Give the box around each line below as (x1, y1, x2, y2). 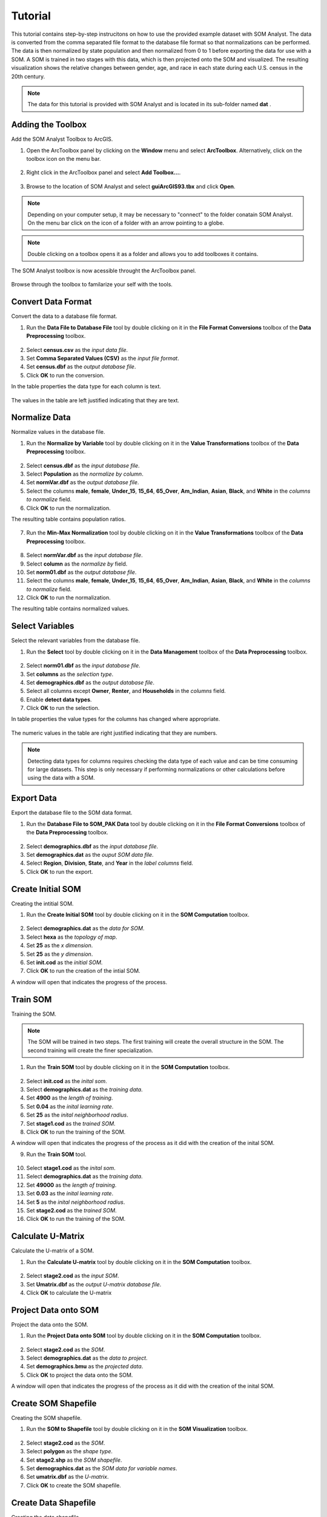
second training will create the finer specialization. (27, 1047, 154, 1054)
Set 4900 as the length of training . (26, 1094, 113, 1101)
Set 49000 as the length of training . (26, 1181, 117, 1189)
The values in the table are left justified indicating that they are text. (11, 396, 180, 404)
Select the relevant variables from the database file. (11, 637, 140, 644)
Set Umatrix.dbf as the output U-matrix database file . (26, 1280, 162, 1288)
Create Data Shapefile (11, 1498, 96, 1508)
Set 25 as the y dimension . (26, 950, 93, 958)
